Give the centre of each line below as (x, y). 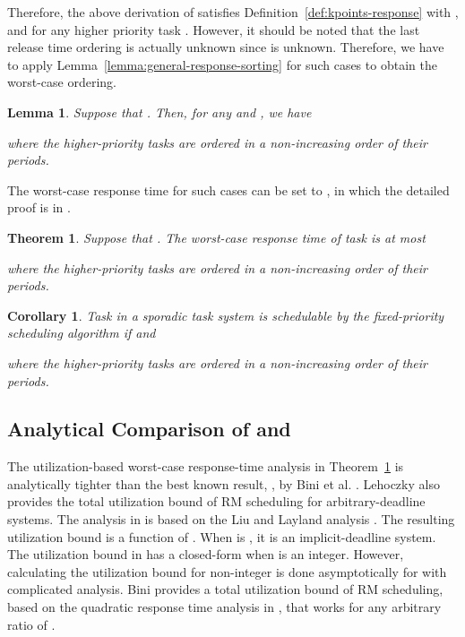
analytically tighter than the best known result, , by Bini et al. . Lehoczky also (224, 483)
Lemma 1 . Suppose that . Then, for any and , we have (159, 112)
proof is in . (39, 207)
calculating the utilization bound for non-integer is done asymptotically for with (227, 571)
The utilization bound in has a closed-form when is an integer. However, (206, 554)
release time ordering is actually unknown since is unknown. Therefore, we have (226, 47)
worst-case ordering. (62, 82)
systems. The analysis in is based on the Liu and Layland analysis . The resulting (231, 519)
